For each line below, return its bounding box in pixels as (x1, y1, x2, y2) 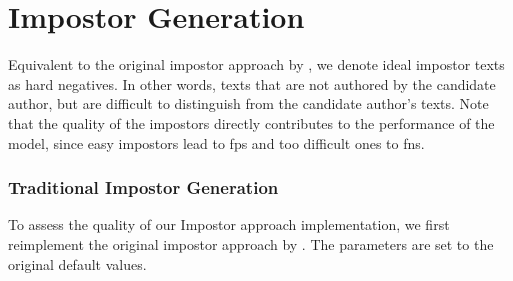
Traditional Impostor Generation (8, 175, 279, 200)
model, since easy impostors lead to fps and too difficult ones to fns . (8, 132, 425, 153)
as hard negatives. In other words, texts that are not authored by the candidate (8, 73, 496, 94)
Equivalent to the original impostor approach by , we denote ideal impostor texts (8, 54, 505, 75)
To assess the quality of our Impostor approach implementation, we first (8, 214, 450, 235)
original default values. (8, 253, 147, 274)
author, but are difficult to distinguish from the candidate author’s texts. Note (8, 93, 489, 114)
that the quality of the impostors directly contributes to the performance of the (8, 112, 495, 133)
